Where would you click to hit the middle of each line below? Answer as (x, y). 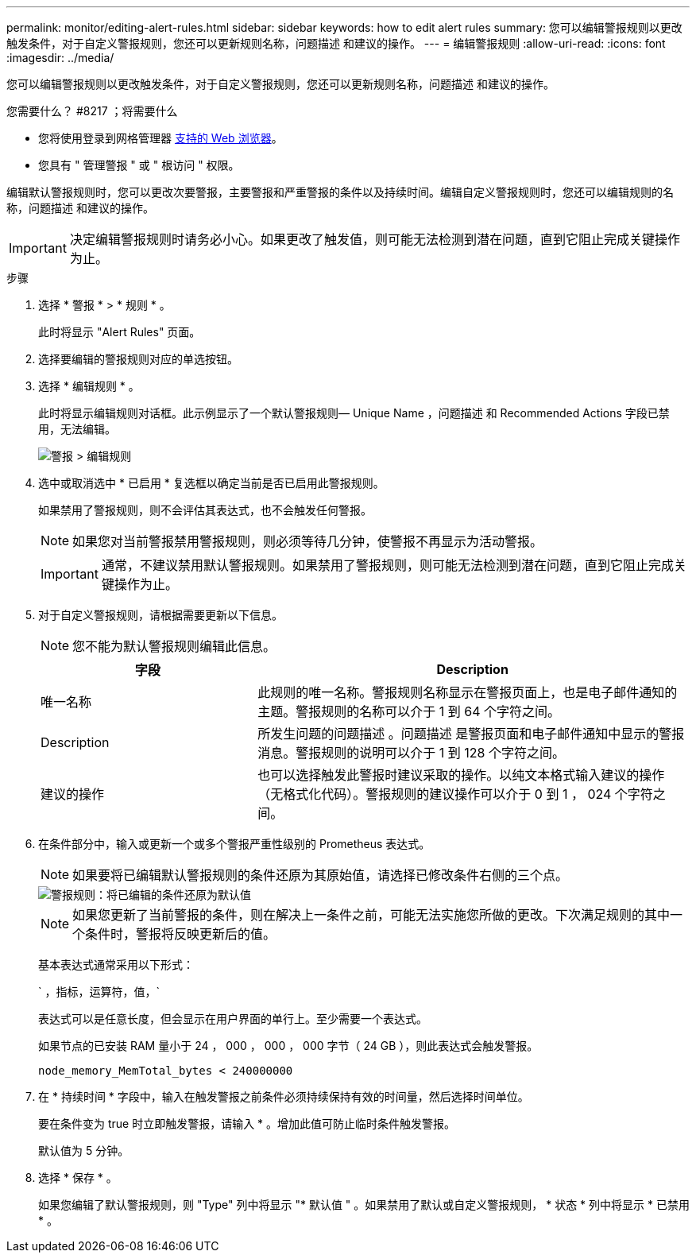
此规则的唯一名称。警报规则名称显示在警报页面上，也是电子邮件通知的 (468, 692)
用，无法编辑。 (77, 429)
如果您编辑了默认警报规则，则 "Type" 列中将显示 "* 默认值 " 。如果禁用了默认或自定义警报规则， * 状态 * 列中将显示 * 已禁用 (364, 1205)
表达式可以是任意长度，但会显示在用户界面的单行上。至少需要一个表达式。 (233, 1019)
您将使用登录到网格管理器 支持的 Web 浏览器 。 (160, 138)
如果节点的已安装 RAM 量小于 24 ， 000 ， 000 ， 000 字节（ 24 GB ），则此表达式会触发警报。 (288, 1046)
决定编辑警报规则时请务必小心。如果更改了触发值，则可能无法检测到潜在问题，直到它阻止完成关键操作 (375, 239)
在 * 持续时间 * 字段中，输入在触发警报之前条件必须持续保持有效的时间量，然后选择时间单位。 (284, 1096)
